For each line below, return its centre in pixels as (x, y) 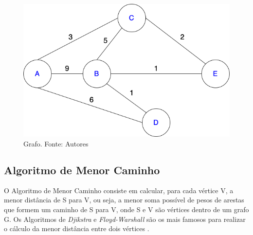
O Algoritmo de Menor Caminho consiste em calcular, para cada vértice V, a (119, 190)
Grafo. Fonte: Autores (56, 143)
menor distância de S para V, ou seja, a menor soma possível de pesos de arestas (124, 200)
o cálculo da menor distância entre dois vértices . (77, 228)
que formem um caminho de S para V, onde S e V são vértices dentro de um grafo (126, 209)
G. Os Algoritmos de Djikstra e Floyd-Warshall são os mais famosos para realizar (125, 219)
